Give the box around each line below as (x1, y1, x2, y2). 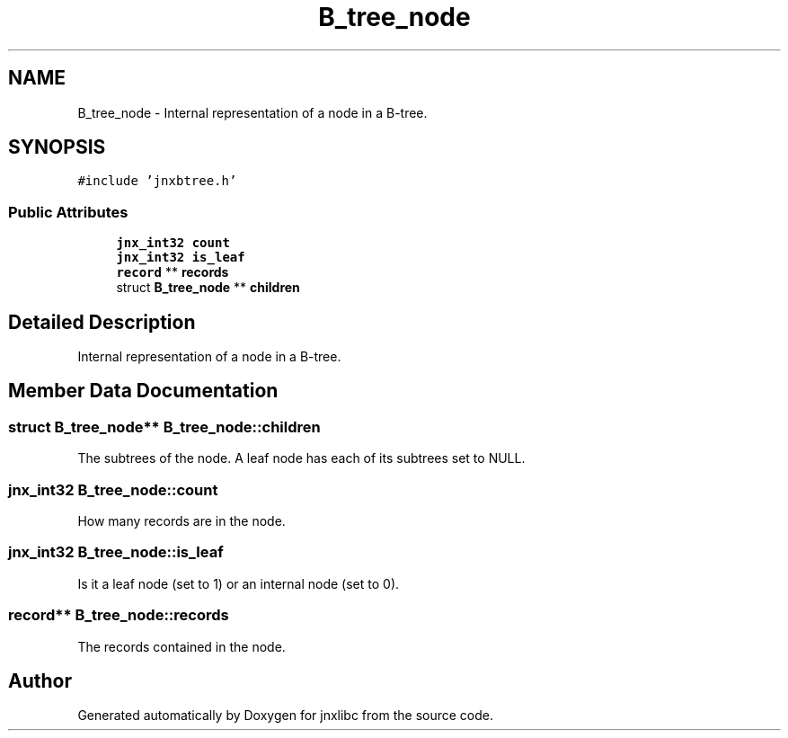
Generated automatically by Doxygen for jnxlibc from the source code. (77, 707, 493, 724)
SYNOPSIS (8, 136, 106, 159)
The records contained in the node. (77, 638, 286, 654)
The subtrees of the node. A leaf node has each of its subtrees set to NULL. (77, 450, 526, 467)
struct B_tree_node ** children (116, 280, 300, 296)
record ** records (116, 264, 229, 280)
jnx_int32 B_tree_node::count (8, 480, 218, 499)
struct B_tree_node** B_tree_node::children (8, 417, 321, 436)
